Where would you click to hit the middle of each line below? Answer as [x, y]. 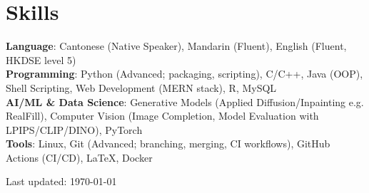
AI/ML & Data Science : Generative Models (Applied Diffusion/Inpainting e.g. [185, 101]
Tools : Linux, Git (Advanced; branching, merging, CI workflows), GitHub [168, 144]
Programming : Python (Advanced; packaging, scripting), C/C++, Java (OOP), [184, 74]
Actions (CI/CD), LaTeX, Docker [79, 157]
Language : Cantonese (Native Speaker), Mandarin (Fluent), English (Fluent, [176, 46]
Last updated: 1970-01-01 [61, 181]
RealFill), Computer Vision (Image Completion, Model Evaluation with [162, 116]
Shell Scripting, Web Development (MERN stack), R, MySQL [141, 87]
